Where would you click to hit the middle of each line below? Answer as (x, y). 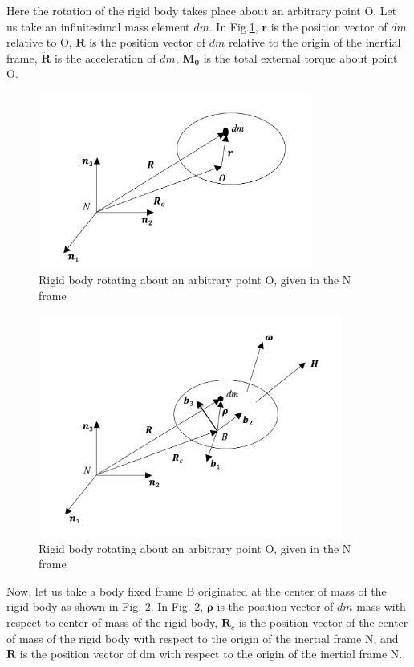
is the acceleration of (105, 57)
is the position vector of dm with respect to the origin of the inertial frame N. (211, 654)
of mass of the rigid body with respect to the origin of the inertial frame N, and (203, 638)
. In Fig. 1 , (233, 26)
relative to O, (39, 42)
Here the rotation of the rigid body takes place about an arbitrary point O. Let (202, 10)
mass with (381, 606)
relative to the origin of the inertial (315, 42)
